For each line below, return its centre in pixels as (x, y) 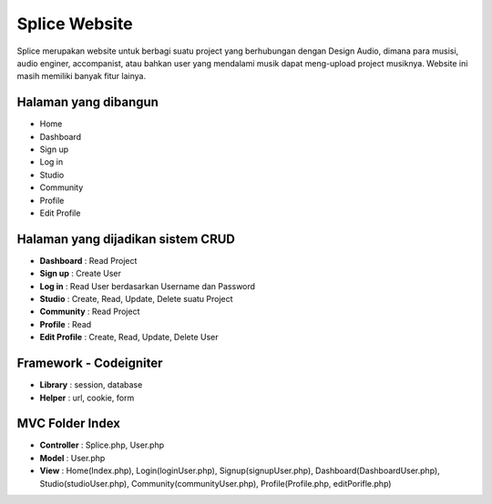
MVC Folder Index (68, 423)
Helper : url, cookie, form (87, 398)
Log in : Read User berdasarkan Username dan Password (147, 286)
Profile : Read (66, 324)
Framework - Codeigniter (90, 363)
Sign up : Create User (81, 274)
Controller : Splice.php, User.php (102, 445)
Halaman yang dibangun (88, 102)
